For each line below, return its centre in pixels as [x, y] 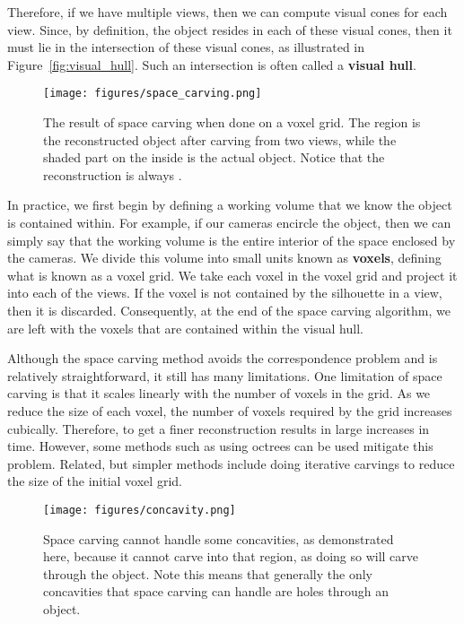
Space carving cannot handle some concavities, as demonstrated [219, 538]
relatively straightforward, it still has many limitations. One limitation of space [225, 375]
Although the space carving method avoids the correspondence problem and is [223, 358]
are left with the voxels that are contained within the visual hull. [185, 328]
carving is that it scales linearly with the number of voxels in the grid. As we [219, 393]
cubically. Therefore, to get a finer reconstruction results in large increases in [219, 428]
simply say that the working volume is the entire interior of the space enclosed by [232, 240]
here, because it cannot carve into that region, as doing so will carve [231, 556]
